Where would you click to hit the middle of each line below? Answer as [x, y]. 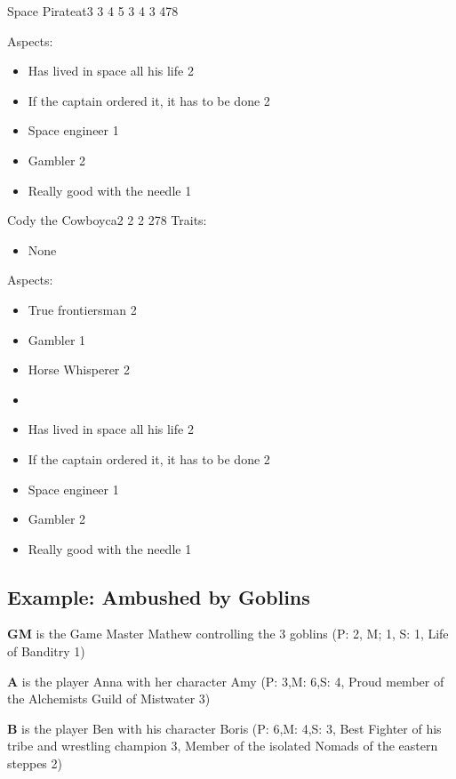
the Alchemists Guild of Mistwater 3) [109, 699]
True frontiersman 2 [82, 309]
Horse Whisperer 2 [79, 369]
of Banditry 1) [46, 651]
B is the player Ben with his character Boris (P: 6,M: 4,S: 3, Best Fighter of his [224, 728]
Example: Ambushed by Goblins [159, 596]
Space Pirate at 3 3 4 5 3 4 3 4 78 [93, 11]
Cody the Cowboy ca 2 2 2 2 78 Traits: [107, 220]
